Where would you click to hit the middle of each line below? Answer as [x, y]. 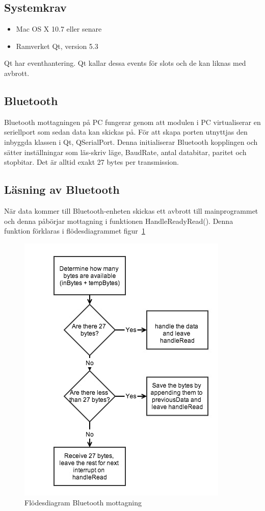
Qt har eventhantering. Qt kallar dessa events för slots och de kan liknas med [125, 63]
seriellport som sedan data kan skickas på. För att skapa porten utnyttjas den [126, 132]
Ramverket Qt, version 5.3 [57, 46]
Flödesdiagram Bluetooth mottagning [83, 503]
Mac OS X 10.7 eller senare [59, 29]
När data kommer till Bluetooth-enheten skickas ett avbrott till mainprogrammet [131, 210]
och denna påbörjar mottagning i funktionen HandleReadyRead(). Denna [119, 221]
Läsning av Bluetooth [62, 189]
